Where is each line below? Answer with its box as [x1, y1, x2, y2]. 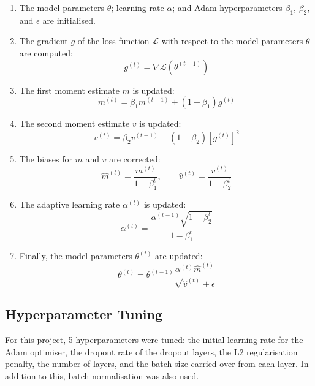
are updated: [155, 249, 203, 262]
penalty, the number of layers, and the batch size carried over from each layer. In [5, 357, 309, 370]
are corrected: [109, 153, 161, 165]
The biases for [19, 153, 72, 165]
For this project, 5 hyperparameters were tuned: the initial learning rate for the [5, 333, 303, 346]
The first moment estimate [19, 83, 120, 96]
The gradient [19, 34, 68, 47]
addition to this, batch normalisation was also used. [5, 369, 199, 382]
